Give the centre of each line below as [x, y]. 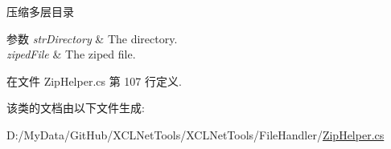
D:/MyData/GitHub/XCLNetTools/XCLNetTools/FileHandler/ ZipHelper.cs [195, 134]
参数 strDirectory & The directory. [92, 38]
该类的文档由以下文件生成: [76, 108]
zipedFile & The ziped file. [71, 54]
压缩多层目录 [40, 11]
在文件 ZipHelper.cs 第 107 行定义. [94, 81]
